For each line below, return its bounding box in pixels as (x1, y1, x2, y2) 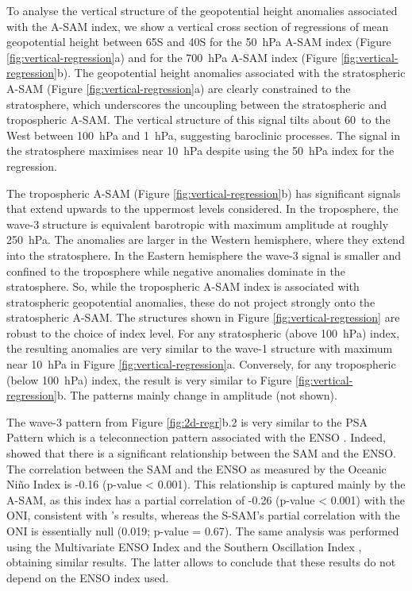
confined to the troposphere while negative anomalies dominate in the (6, 262, 345, 279)
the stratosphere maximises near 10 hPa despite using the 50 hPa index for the (6, 142, 395, 159)
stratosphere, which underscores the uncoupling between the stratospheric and (6, 95, 387, 112)
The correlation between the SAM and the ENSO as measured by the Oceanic (6, 460, 387, 477)
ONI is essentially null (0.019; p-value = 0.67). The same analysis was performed (6, 523, 399, 539)
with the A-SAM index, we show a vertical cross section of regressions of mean (6, 17, 389, 34)
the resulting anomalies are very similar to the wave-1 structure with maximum (6, 340, 393, 357)
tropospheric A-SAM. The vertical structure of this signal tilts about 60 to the (6, 111, 391, 128)
